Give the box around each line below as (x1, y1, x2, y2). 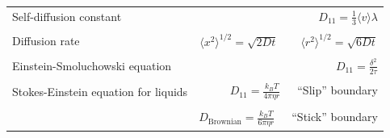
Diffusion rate (12, 32, 80, 49)
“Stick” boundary (291, 108, 378, 125)
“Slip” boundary (297, 82, 378, 98)
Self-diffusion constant (12, 7, 122, 24)
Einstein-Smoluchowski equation (12, 56, 172, 73)
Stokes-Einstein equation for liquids (12, 82, 188, 99)
